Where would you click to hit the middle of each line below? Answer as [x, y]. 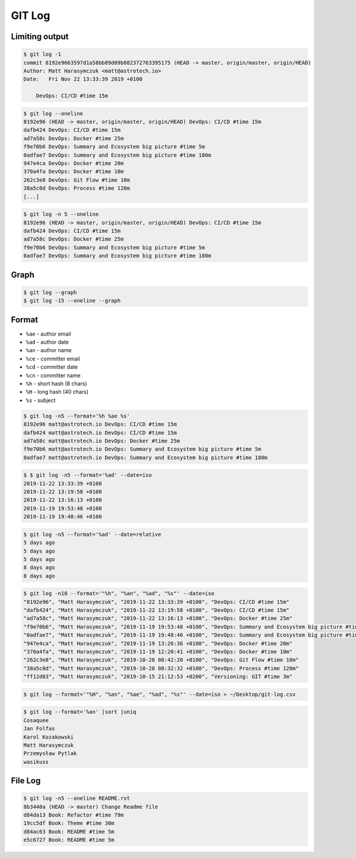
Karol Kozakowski [49, 737]
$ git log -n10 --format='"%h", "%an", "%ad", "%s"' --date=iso [119, 593]
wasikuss [36, 762]
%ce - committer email [53, 359]
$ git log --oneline [53, 113]
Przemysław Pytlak [50, 753]
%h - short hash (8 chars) [56, 384]
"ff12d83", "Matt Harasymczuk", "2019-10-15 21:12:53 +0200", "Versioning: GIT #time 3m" [158, 677]
